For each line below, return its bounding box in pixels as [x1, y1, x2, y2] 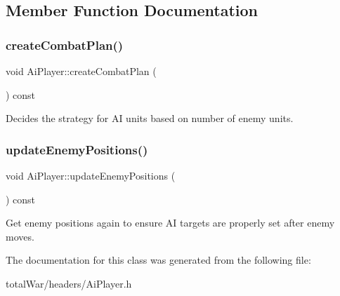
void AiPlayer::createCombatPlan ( [6, 64, 157, 78]
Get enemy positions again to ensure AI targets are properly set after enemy [6, 215, 335, 230]
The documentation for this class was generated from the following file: [6, 253, 311, 267]
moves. [6, 229, 34, 243]
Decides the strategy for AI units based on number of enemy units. [6, 111, 294, 126]
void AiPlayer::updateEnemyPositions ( [6, 168, 176, 182]
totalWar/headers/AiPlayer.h [6, 276, 132, 290]
